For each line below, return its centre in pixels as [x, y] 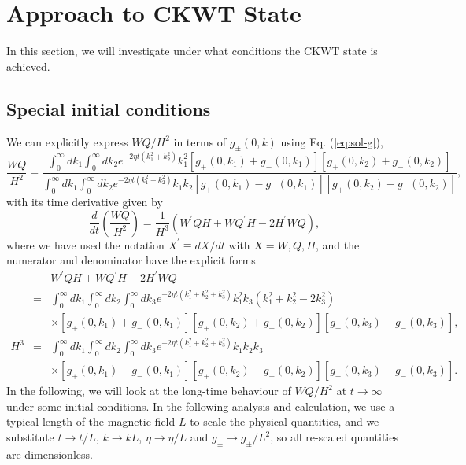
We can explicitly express [67, 141]
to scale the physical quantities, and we [285, 421]
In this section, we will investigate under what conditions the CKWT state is [192, 51]
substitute [30, 437]
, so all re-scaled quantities [334, 437]
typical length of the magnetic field [91, 421]
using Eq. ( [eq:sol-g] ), [332, 141]
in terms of [200, 141]
